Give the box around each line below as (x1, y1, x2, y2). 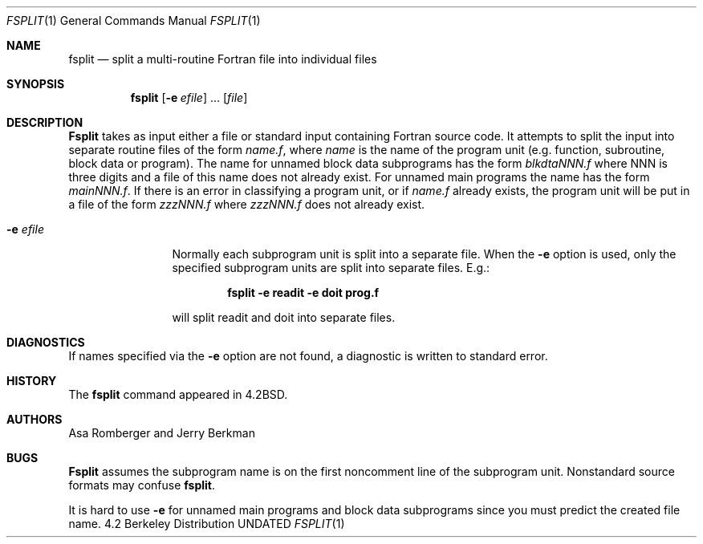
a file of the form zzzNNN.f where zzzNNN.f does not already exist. (68, 197, 425, 211)
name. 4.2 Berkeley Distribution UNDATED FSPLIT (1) (68, 517, 345, 530)
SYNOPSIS (6, 77, 65, 91)
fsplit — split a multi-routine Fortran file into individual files (68, 52, 377, 66)
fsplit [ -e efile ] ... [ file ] (130, 91, 248, 104)
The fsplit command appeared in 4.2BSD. (68, 388, 288, 401)
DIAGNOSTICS (6, 335, 85, 349)
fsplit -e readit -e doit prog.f (227, 286, 380, 299)
